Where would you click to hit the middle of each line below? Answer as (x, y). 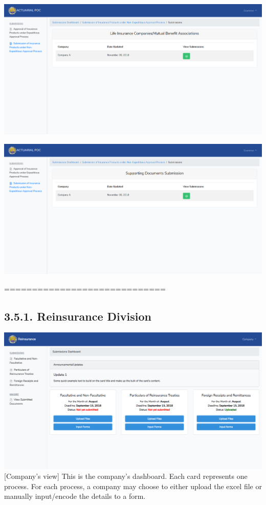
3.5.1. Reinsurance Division (78, 316)
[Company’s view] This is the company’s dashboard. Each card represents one (126, 476)
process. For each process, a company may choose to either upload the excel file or (133, 486)
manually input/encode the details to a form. (75, 496)
